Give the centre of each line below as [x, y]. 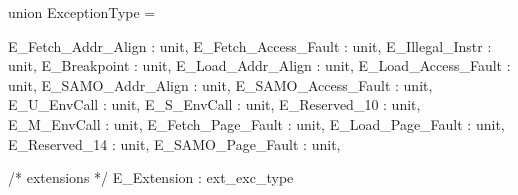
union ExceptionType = [82, 12]
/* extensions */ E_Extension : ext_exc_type [151, 177]
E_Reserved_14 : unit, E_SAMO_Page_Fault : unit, [174, 143]
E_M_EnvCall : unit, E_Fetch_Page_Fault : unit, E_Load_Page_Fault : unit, [256, 123]
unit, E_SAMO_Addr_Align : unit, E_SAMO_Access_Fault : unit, [220, 84]
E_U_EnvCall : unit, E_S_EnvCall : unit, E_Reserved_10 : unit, [214, 104]
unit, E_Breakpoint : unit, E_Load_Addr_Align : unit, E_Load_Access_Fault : [259, 65]
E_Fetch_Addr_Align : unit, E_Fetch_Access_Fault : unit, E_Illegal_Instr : [250, 45]
